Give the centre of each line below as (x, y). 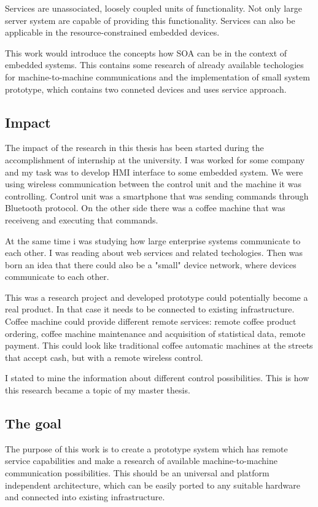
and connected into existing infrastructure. (85, 497)
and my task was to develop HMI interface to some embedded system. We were (154, 172)
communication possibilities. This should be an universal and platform (137, 473)
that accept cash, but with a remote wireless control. (104, 357)
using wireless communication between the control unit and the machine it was (153, 184)
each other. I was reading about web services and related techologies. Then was (154, 253)
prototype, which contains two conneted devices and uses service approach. (146, 89)
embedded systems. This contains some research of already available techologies (154, 65)
